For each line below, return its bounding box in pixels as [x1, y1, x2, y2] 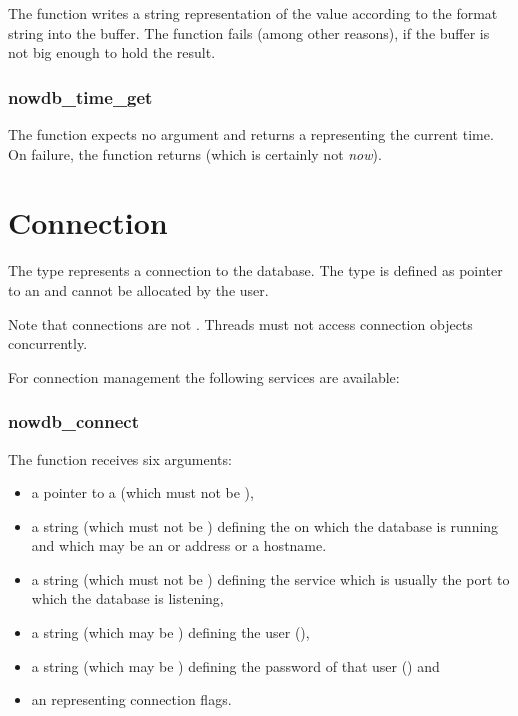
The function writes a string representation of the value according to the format [8, 3, 498, 23]
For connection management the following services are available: [8, 366, 400, 387]
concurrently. [8, 333, 88, 354]
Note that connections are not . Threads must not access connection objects [8, 313, 473, 334]
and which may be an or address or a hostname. [31, 535, 327, 556]
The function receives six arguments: [8, 448, 232, 469]
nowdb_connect [8, 409, 140, 434]
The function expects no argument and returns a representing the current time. [8, 124, 494, 144]
